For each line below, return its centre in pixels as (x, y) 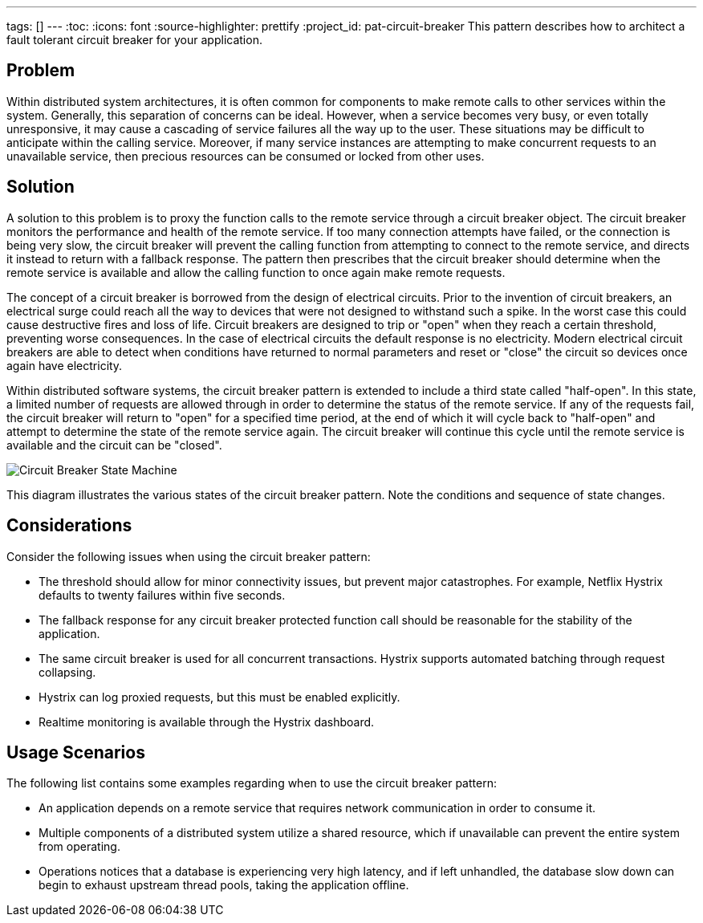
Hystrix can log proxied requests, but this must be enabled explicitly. (219, 697)
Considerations (69, 526)
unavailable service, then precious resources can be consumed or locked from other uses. (246, 156)
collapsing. (67, 672)
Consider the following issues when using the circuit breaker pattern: (189, 556)
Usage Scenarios (76, 752)
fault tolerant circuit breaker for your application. (134, 40)
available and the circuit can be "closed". (114, 445)
